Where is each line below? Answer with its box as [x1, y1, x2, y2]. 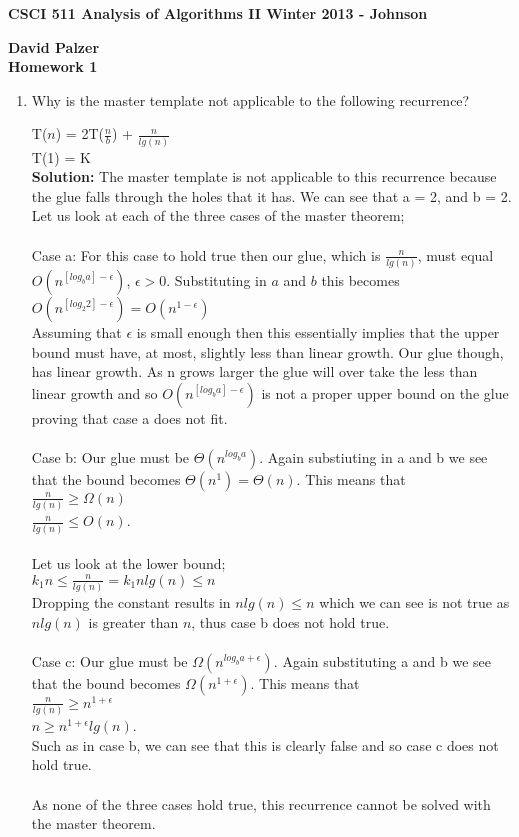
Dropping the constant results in [31, 592, 231, 613]
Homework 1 [8, 56, 98, 77]
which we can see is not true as [319, 592, 510, 613]
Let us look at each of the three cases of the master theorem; [31, 205, 405, 226]
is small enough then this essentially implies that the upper [136, 321, 500, 342]
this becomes [321, 269, 400, 290]
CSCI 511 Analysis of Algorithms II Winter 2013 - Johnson [8, 3, 428, 23]
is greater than [88, 611, 179, 632]
